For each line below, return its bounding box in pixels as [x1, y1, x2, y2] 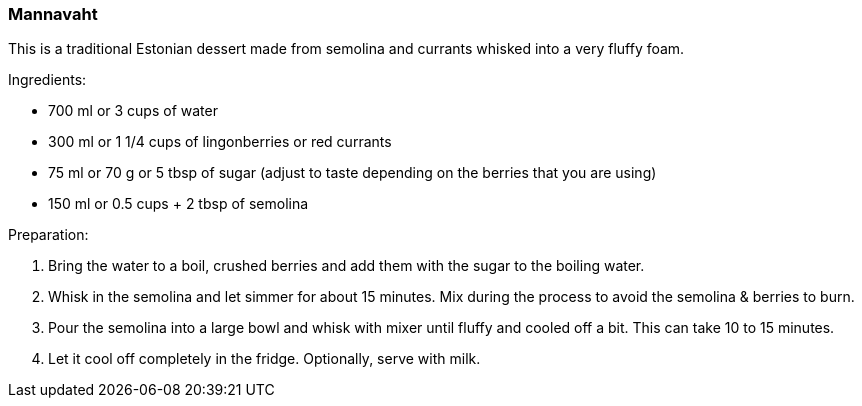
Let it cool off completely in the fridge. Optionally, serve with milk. [48, 350, 481, 368]
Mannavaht [8, 4, 98, 24]
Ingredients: [8, 71, 87, 89]
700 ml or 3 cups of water [48, 102, 218, 120]
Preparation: [8, 226, 89, 244]
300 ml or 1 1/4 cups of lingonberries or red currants [48, 133, 392, 151]
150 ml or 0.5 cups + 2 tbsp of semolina [48, 195, 309, 213]
